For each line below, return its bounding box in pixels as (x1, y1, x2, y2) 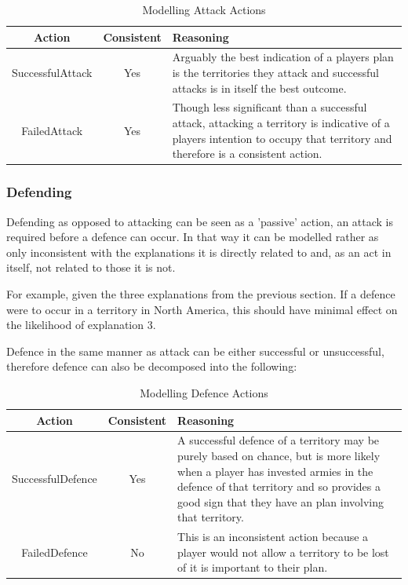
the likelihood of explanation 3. (6, 316, 156, 333)
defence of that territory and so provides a (177, 478, 381, 495)
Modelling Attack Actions (142, 2, 266, 17)
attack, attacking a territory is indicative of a (172, 115, 390, 131)
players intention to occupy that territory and (172, 130, 392, 146)
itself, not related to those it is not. (6, 259, 176, 276)
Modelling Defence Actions (140, 384, 268, 400)
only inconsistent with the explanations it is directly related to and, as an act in (6, 243, 392, 260)
